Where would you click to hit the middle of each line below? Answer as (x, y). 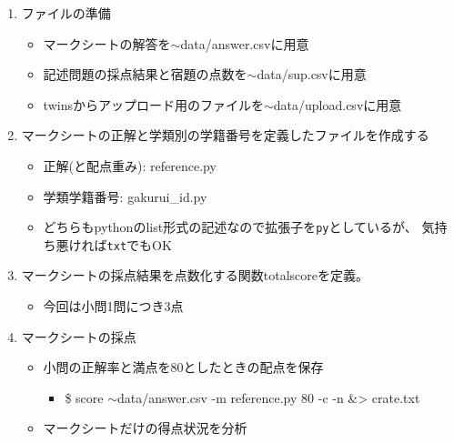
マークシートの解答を (107, 43)
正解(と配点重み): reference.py (130, 165)
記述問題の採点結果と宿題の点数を (145, 74)
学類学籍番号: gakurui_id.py (125, 196)
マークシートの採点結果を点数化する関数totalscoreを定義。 (195, 275)
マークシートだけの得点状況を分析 (145, 428)
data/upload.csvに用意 (338, 104)
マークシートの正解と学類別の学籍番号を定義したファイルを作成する (225, 135)
